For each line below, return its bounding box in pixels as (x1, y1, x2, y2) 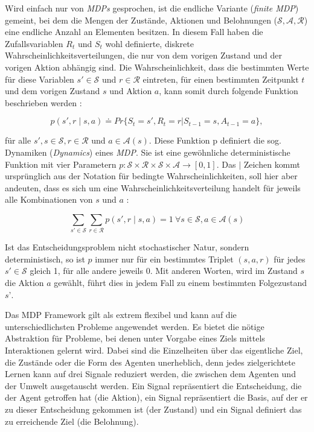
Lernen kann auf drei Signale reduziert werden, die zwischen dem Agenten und (5, 367, 296, 380)
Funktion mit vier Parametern (5, 157, 117, 170)
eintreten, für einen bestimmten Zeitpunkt (143, 72, 299, 85)
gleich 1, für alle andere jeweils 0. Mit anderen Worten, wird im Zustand (30, 264, 298, 277)
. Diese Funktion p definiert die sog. (149, 134, 281, 147)
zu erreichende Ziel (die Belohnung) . (5, 415, 139, 427)
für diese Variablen (5, 72, 74, 85)
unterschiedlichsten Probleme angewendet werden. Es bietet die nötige (5, 320, 264, 332)
